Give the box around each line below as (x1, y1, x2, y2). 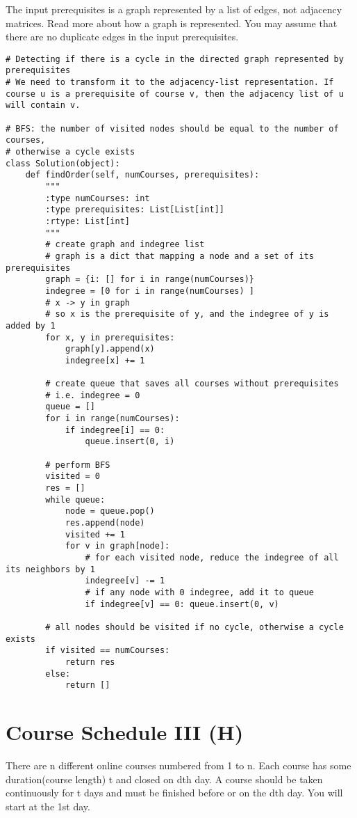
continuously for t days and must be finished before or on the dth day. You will (6, 785, 343, 800)
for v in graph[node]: (65, 541, 170, 551)
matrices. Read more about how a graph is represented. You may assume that (6, 15, 338, 30)
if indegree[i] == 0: (65, 425, 165, 435)
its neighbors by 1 (6, 564, 95, 574)
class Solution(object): (6, 158, 120, 168)
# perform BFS (45, 459, 110, 470)
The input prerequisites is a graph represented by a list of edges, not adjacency (6, 2, 342, 16)
